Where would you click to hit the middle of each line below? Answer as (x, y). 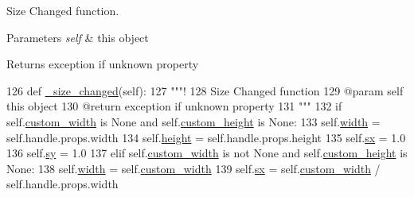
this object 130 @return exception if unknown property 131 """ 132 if (174, 106)
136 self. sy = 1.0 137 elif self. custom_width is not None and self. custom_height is (207, 153)
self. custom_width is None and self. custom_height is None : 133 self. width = (193, 121)
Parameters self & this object (78, 37)
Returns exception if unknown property (103, 64)
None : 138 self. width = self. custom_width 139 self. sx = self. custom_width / (193, 168)
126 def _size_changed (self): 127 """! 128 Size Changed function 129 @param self (205, 90)
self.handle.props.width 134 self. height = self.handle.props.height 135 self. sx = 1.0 (206, 137)
